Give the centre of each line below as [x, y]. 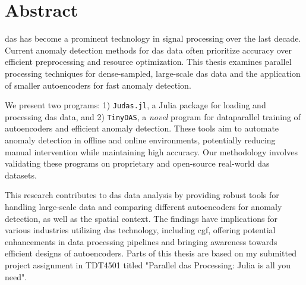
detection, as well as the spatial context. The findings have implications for [141, 218]
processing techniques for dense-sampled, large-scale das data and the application [153, 73]
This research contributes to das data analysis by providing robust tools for [142, 195]
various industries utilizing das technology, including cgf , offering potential [140, 230]
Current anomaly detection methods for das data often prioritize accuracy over [149, 50]
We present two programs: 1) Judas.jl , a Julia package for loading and [135, 105]
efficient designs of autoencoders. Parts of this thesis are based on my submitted [151, 253]
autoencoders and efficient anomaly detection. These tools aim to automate [142, 128]
